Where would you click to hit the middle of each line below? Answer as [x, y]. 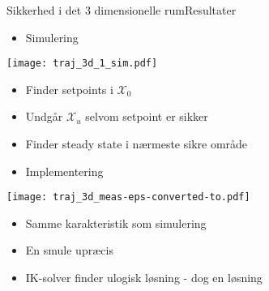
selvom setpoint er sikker [147, 116]
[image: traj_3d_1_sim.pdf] [82, 64]
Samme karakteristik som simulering [116, 223]
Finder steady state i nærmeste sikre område [137, 144]
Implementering [64, 171]
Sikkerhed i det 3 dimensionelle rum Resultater [122, 10]
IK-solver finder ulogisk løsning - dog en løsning [144, 278]
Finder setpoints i [69, 89]
